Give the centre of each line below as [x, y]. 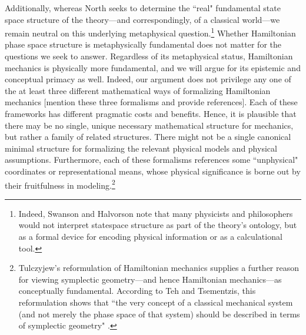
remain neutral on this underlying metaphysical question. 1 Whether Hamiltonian [150, 32]
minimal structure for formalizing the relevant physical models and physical [141, 148]
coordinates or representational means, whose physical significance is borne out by [153, 171]
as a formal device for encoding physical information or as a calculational [150, 236]
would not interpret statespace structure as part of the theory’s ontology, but [158, 225]
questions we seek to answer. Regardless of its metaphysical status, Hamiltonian [149, 56]
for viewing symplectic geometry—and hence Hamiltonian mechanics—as [150, 279]
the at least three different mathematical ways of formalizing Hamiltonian [138, 90]
